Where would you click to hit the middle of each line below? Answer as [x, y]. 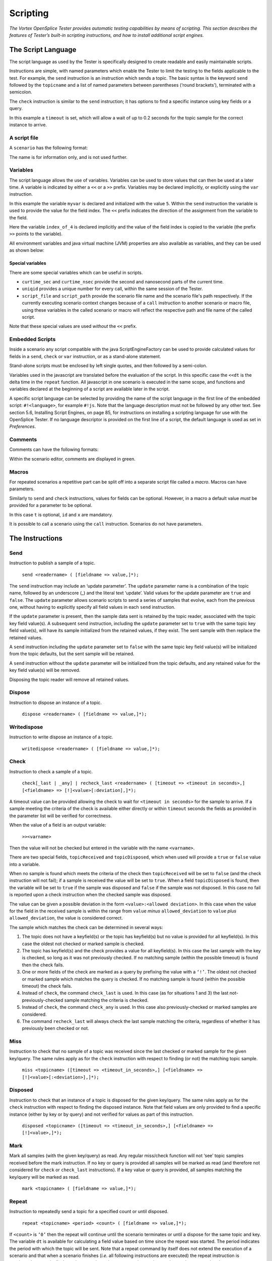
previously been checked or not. [55, 1028]
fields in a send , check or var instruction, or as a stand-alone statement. [85, 356]
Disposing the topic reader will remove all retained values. [69, 679]
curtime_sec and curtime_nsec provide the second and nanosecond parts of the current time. [123, 281]
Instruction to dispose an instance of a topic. [55, 702]
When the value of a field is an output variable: [58, 825]
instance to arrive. [28, 125]
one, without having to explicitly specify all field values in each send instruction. [92, 607]
